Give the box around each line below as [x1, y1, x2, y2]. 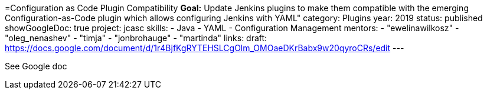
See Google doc [5, 61, 67, 71]
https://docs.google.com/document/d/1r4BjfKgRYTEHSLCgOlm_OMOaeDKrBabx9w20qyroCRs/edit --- [5, 43, 404, 53]
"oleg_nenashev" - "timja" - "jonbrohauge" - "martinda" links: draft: [5, 33, 267, 43]
